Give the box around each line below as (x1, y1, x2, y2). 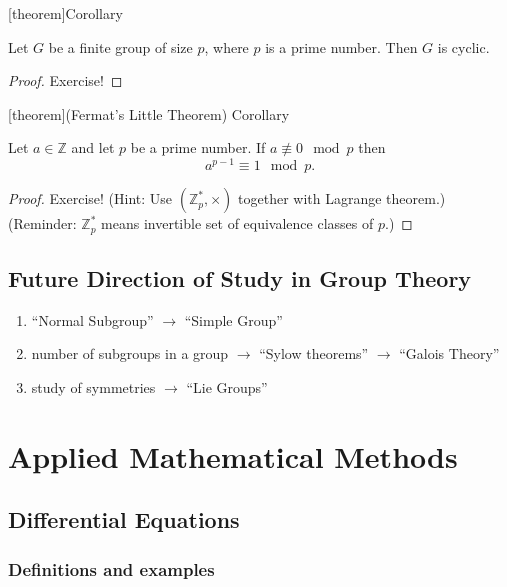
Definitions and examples (8, 556, 215, 581)
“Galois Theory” (399, 343, 500, 364)
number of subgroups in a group (31, 343, 229, 364)
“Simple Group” (184, 309, 283, 330)
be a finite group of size (48, 36, 193, 57)
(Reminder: (8, 213, 77, 234)
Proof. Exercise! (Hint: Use (8, 188, 173, 209)
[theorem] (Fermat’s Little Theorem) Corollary (8, 103, 290, 124)
